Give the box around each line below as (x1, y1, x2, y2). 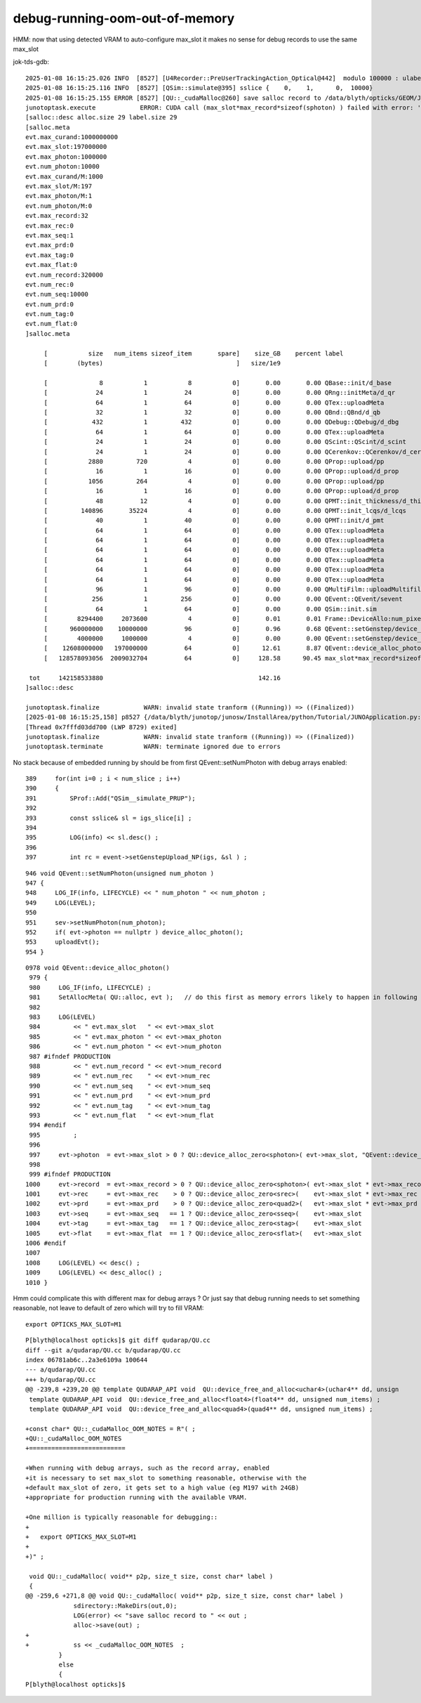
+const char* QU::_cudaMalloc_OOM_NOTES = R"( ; (25, 1425, 196, 1433)
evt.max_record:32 (25, 211, 89, 220)
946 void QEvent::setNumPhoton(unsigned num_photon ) (25, 869, 214, 877)
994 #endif (29, 1121, 67, 1129)
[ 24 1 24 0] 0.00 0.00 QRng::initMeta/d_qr (44, 389, 396, 397)
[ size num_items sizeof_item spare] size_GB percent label (44, 349, 344, 358)
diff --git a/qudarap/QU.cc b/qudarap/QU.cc (25, 1346, 182, 1354)
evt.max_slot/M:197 (25, 183, 93, 190)
